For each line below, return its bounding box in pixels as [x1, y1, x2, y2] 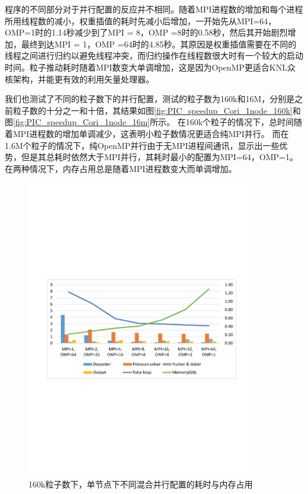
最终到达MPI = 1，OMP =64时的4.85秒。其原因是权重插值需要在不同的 [21, 37, 297, 50]
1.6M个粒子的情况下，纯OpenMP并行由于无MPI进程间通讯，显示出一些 [5, 139, 280, 151]
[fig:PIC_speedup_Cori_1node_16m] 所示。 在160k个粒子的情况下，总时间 [13, 116, 294, 128]
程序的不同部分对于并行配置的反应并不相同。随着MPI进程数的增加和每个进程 [5, 3, 303, 15]
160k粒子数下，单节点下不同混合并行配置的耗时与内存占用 [28, 477, 253, 490]
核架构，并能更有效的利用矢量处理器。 [5, 72, 154, 85]
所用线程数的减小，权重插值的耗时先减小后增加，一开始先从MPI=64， [5, 14, 277, 27]
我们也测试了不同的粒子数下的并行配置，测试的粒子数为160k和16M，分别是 [5, 93, 295, 105]
